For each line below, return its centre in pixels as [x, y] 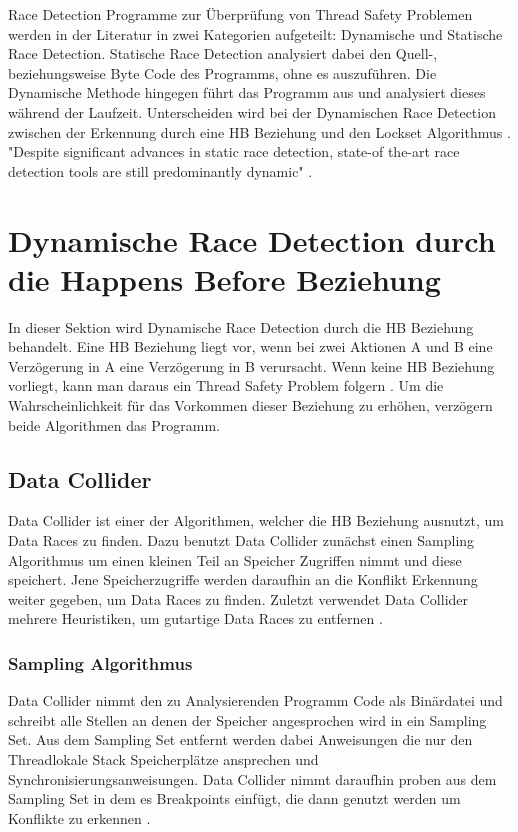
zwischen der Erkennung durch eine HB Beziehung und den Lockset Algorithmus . [259, 131]
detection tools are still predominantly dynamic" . [160, 170]
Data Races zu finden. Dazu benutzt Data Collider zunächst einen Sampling [241, 540]
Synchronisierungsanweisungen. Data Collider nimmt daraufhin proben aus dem [252, 778]
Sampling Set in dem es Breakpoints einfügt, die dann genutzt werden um [234, 798]
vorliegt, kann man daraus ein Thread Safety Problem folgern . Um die [226, 385]
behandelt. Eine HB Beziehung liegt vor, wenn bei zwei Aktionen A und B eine [250, 346]
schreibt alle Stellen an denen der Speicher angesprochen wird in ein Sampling [247, 719]
